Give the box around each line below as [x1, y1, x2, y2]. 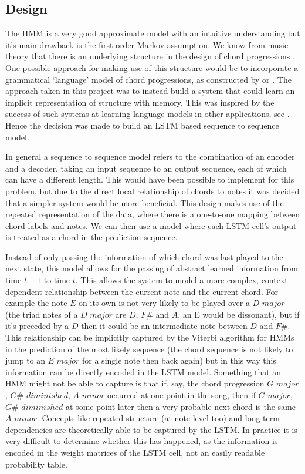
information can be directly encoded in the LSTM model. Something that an [5, 365, 282, 378]
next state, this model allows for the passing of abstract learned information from [5, 262, 298, 274]
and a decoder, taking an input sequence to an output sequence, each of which [5, 162, 287, 174]
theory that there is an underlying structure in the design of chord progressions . [5, 50, 295, 62]
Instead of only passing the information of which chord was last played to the [5, 250, 283, 263]
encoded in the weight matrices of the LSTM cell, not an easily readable [5, 446, 265, 458]
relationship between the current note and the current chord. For [45, 285, 278, 297]
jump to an [5, 354, 46, 367]
